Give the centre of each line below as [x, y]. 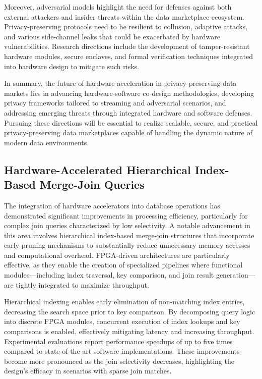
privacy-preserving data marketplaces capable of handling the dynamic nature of [128, 132]
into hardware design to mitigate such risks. [72, 66]
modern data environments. [47, 142]
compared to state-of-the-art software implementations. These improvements [122, 351]
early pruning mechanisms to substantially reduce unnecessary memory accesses [127, 245]
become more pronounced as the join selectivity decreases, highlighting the [119, 361]
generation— [236, 275]
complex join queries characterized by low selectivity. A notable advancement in [127, 225]
